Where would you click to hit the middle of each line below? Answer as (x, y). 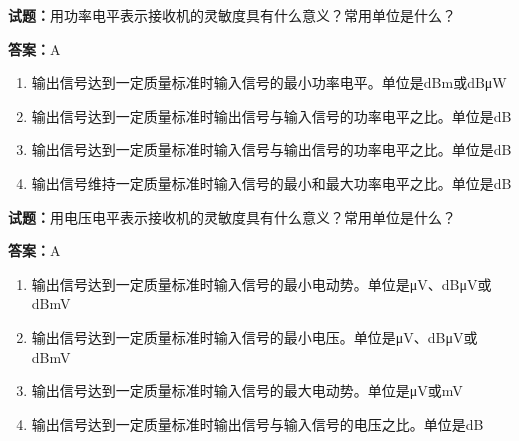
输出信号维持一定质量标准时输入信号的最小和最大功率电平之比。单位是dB (271, 182)
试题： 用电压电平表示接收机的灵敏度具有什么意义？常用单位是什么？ (232, 216)
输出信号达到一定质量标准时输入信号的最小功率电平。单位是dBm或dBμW (269, 82)
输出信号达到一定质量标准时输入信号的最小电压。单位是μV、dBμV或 (254, 336)
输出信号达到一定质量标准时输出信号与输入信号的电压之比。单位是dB (257, 423)
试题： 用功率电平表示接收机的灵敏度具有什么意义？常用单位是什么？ (232, 15)
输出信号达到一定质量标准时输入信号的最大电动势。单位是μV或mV (247, 390)
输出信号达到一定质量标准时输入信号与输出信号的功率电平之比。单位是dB (271, 149)
